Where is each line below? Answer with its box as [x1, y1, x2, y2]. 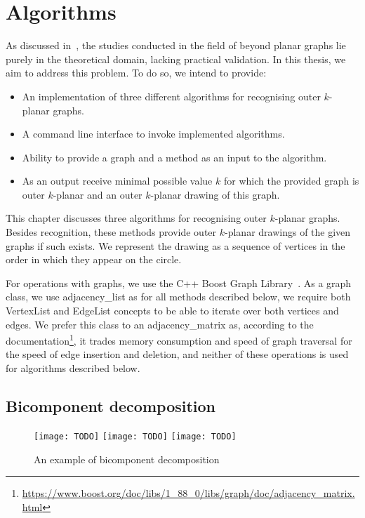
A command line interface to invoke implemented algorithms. [22, 126, 285, 141]
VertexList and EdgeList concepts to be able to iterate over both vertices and [6, 303, 339, 318]
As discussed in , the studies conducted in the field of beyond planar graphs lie [6, 38, 346, 53]
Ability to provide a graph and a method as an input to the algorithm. [22, 150, 327, 164]
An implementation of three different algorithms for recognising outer [22, 88, 321, 103]
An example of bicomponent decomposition [34, 451, 220, 466]
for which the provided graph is [223, 173, 359, 188]
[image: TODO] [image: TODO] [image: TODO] [34, 431, 237, 441]
